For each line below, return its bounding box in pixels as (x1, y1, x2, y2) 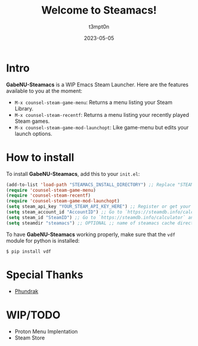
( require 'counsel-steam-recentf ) (6, 192, 91, 198)
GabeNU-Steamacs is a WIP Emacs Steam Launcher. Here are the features (6, 81, 189, 88)
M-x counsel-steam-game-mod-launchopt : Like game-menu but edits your (14, 123, 189, 130)
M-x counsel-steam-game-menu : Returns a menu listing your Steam (14, 99, 173, 106)
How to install (6, 151, 75, 164)
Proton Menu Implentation (14, 328, 78, 335)
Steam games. (14, 117, 50, 125)
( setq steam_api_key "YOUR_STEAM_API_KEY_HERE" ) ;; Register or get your (6, 204, 192, 210)
